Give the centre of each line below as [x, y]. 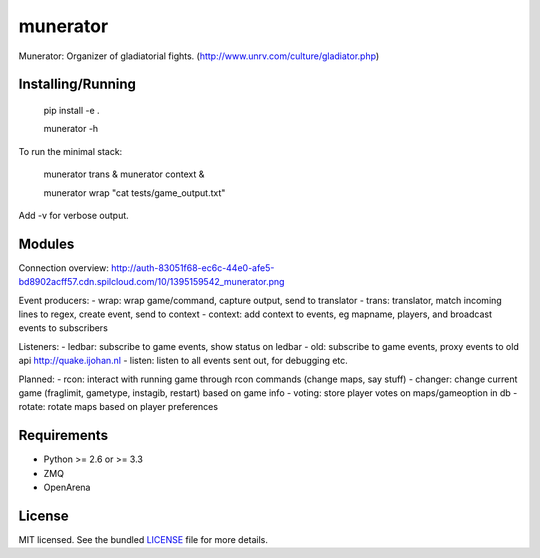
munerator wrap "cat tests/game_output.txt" [134, 192]
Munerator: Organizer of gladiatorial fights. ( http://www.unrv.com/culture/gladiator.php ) [199, 56]
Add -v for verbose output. [73, 215]
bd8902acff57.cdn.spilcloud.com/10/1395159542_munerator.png [151, 282]
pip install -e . [71, 110]
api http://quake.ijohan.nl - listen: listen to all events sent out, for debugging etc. [183, 361]
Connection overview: [63, 267]
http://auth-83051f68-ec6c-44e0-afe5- [192, 267]
